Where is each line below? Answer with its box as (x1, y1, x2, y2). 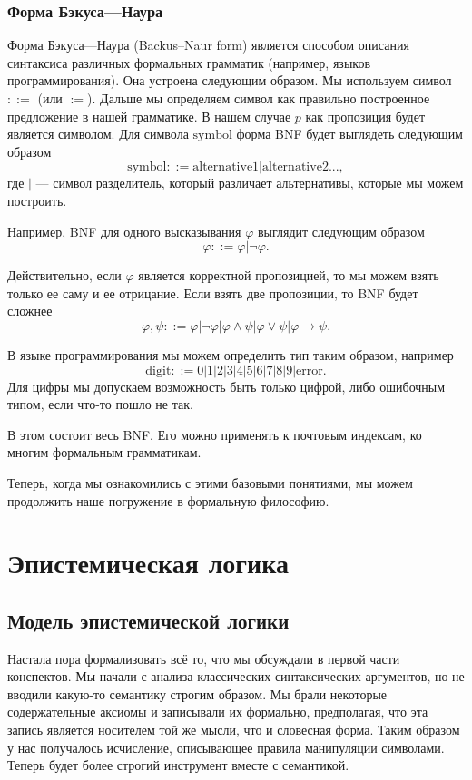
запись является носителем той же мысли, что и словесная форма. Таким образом (7, 720, 460, 739)
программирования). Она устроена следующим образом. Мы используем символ (7, 71, 452, 90)
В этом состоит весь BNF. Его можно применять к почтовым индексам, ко (7, 424, 422, 444)
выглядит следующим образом (257, 221, 425, 240)
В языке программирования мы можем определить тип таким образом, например (7, 345, 454, 364)
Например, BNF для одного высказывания (7, 221, 241, 240)
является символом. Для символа (7, 124, 189, 143)
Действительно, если (7, 266, 122, 285)
